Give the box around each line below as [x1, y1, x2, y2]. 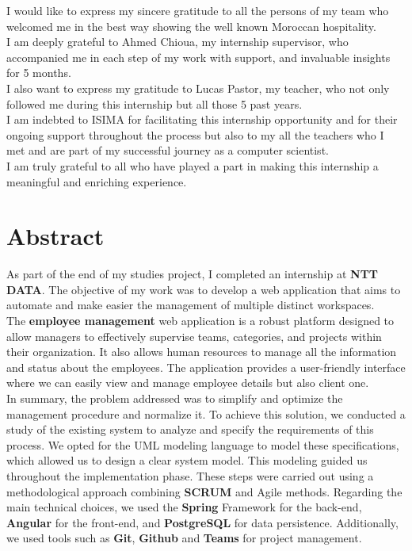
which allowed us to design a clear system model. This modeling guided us [6, 452, 368, 469]
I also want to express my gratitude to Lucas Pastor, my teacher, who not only [6, 79, 390, 96]
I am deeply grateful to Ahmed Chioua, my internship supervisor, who [6, 33, 349, 50]
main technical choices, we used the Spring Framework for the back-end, [6, 499, 362, 515]
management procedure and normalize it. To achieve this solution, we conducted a [6, 405, 406, 422]
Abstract [6, 220, 105, 252]
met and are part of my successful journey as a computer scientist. [6, 142, 329, 159]
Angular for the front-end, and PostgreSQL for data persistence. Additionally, [6, 514, 399, 530]
